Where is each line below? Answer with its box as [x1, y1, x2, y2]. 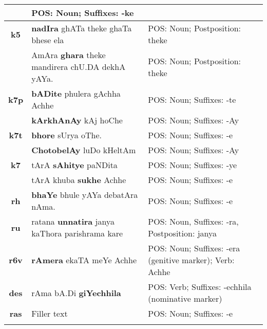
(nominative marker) [148, 293, 222, 304]
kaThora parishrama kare [31, 227, 123, 239]
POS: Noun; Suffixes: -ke [31, 7, 134, 19]
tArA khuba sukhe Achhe [31, 174, 126, 186]
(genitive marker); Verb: [148, 254, 235, 266]
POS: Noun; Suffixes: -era [148, 242, 240, 254]
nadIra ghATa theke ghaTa [31, 22, 132, 34]
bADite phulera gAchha [31, 87, 121, 99]
